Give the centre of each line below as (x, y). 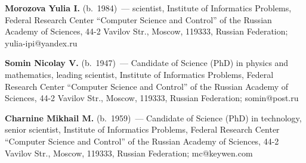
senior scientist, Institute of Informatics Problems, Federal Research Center (142, 129)
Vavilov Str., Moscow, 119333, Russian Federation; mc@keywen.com (129, 153)
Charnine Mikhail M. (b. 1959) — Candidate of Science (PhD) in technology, (153, 117)
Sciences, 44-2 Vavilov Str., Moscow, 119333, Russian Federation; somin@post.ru (152, 98)
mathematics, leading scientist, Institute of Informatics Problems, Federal (139, 74)
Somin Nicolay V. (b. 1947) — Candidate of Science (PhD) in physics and (147, 63)
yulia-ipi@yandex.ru (41, 43)
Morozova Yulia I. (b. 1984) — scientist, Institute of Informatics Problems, (148, 8)
